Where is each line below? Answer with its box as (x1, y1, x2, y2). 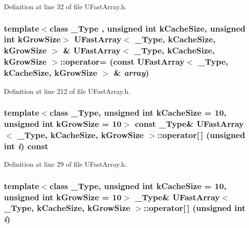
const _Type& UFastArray (134, 117, 244, 129)
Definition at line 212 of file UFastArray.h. (4, 86, 131, 96)
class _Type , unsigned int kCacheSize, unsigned (49, 22, 246, 34)
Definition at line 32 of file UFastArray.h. (4, 1, 127, 11)
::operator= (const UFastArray (60, 55, 185, 68)
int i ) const (4, 140, 49, 152)
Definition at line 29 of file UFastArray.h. (4, 159, 127, 169)
